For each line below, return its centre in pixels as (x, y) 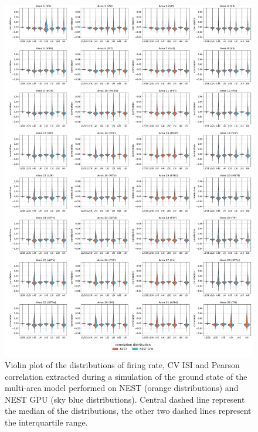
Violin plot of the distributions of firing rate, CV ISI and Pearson (122, 365)
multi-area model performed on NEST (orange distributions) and (122, 388)
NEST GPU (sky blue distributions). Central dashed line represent (125, 399)
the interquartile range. (46, 422)
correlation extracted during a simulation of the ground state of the (126, 376)
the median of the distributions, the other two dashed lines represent (128, 411)
